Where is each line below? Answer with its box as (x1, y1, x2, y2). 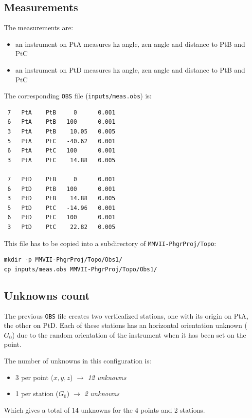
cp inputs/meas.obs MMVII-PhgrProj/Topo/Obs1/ (4, 266, 157, 273)
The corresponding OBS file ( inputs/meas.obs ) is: (4, 91, 152, 101)
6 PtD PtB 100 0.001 (7, 185, 116, 192)
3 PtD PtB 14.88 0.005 (7, 195, 116, 202)
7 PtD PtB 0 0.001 (7, 175, 116, 183)
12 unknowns (88, 372, 126, 382)
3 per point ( (15, 372, 54, 382)
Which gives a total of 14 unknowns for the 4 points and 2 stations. (4, 404, 205, 415)
